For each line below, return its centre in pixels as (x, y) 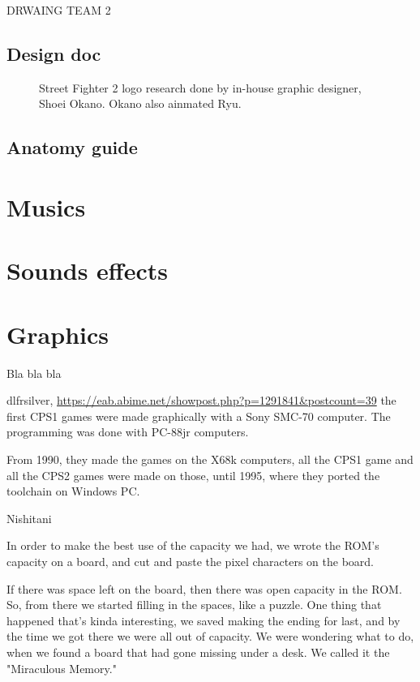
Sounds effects (87, 270)
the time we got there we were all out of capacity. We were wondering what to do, (210, 636)
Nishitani (29, 518)
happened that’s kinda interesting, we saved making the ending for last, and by (204, 620)
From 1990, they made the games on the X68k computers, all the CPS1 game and (210, 459)
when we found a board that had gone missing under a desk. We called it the (198, 652)
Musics (46, 206)
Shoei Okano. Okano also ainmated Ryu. (140, 103)
